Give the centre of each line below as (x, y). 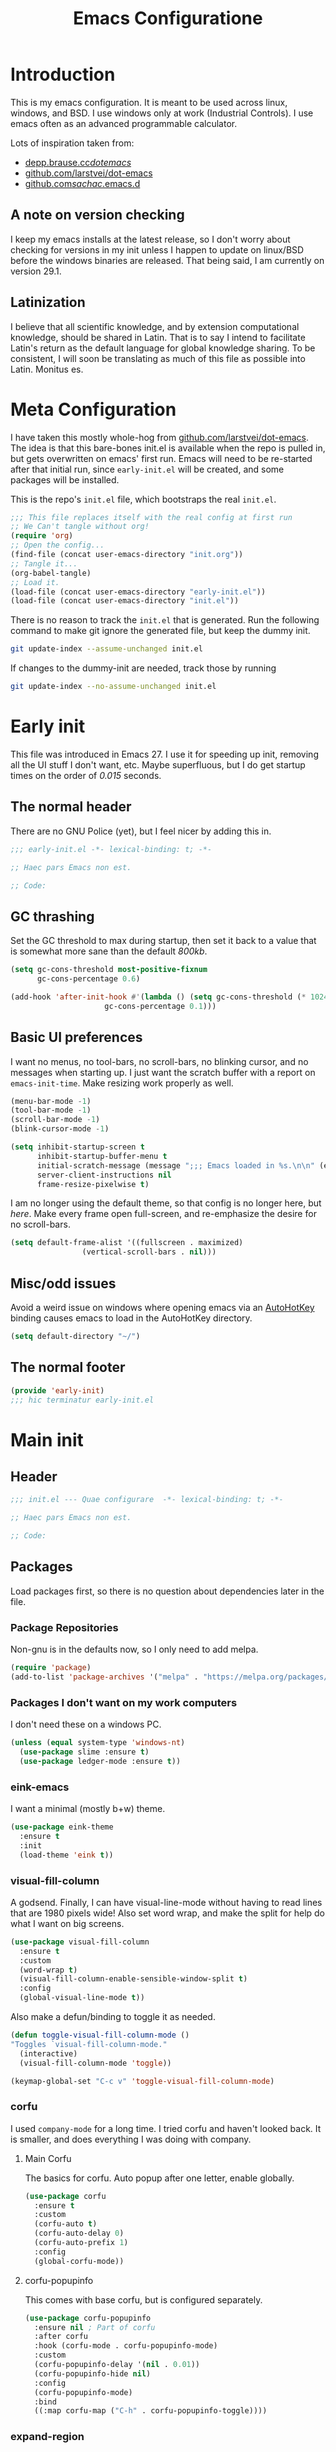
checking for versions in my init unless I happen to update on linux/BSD (157, 249)
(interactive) (48, 2053)
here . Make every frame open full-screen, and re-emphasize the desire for (163, 1214)
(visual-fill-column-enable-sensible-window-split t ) (133, 1979)
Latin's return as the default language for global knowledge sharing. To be (163, 348)
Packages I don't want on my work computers (124, 1702)
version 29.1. (36, 271)
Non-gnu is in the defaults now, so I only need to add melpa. (134, 1649)
